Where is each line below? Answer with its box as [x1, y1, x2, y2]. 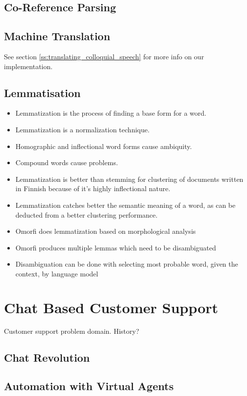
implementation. [4, 61, 53, 71]
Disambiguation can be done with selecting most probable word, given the [15, 259, 238, 269]
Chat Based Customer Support [4, 297, 219, 317]
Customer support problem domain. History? [4, 325, 139, 336]
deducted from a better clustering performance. [15, 209, 158, 220]
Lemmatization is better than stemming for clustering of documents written [15, 173, 244, 184]
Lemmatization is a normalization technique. [15, 124, 150, 134]
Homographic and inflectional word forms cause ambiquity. [15, 141, 192, 151]
